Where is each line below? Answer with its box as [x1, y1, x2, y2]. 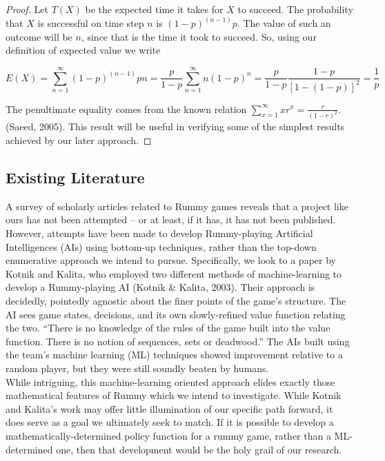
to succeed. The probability [237, 2, 353, 16]
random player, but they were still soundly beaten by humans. [6, 360, 269, 375]
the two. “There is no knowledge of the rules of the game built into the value [6, 320, 330, 335]
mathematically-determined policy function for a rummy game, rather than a [6, 428, 331, 442]
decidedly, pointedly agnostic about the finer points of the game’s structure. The [6, 293, 346, 307]
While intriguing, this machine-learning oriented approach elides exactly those [6, 374, 335, 389]
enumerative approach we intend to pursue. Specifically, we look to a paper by [6, 253, 336, 267]
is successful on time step [37, 16, 144, 30]
